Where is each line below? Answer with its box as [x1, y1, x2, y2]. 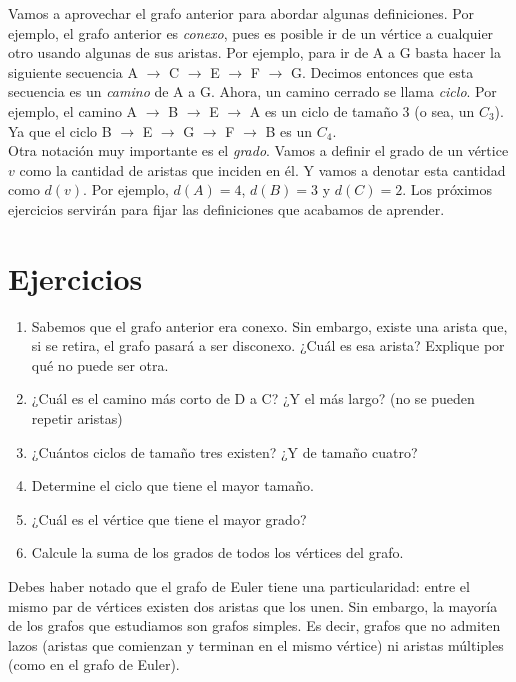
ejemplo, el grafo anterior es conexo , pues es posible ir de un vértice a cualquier [8, 22, 494, 43]
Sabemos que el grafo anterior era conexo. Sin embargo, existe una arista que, [31, 315, 508, 336]
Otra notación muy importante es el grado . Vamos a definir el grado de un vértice [8, 140, 509, 161]
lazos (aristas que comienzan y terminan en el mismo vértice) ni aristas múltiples [8, 634, 504, 655]
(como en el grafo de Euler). [8, 654, 180, 675]
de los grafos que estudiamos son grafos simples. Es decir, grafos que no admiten [8, 615, 501, 636]
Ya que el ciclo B [8, 120, 112, 141]
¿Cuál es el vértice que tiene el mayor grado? [31, 508, 307, 529]
